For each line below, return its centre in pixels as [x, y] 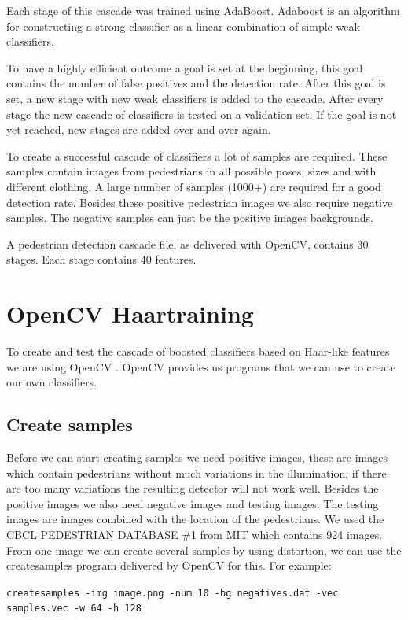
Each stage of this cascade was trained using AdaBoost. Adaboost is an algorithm [203, 10]
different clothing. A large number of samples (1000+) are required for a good [194, 186]
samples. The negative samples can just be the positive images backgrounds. [190, 218]
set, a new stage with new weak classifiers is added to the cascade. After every [195, 98]
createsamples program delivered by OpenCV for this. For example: [169, 565]
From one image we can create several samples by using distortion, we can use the [204, 550]
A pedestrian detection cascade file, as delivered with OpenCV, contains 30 [187, 244]
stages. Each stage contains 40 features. [101, 259]
